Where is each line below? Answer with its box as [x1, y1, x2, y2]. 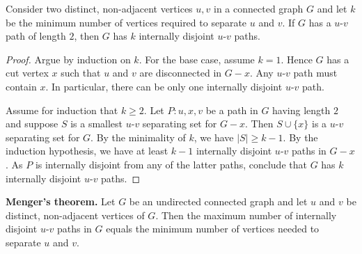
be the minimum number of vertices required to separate [6, 15, 247, 29]
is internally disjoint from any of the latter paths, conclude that [35, 157, 307, 171]
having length [272, 102, 331, 117]
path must [293, 65, 338, 80]
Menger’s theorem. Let [6, 194, 116, 209]
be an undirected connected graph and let [129, 194, 308, 209]
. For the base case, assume [139, 51, 255, 66]
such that [61, 65, 101, 80]
